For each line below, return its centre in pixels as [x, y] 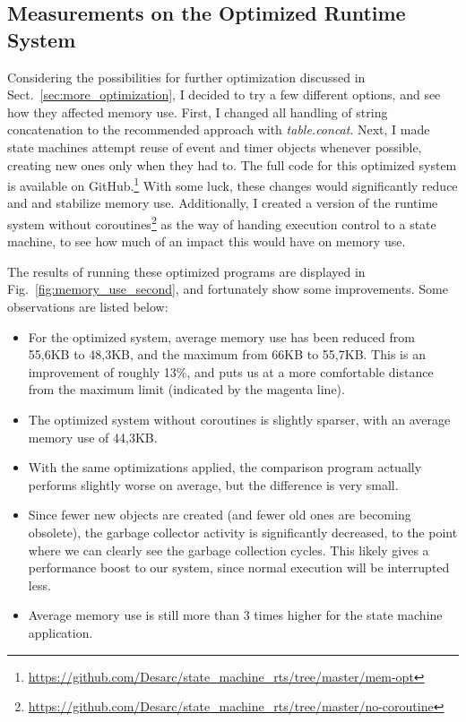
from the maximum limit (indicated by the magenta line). [186, 389]
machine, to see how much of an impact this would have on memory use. [207, 241]
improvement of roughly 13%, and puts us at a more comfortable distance [231, 371]
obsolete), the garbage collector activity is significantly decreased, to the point [243, 532]
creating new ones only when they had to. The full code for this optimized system [232, 164]
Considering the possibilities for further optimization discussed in [186, 77]
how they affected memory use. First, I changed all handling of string [198, 112]
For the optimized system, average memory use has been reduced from [221, 336]
